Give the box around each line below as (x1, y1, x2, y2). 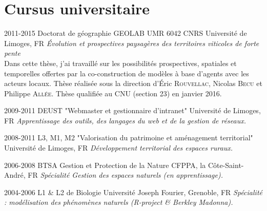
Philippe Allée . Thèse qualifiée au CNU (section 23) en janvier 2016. (4, 88, 222, 98)
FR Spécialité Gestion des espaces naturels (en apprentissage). (28, 170, 223, 180)
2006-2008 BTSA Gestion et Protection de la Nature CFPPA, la (4, 159, 206, 170)
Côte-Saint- (208, 159, 244, 170)
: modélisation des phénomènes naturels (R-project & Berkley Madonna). (4, 197, 233, 207)
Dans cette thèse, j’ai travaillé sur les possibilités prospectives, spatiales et (4, 57, 237, 68)
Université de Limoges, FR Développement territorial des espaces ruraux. (4, 142, 233, 153)
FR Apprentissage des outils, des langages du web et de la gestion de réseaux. (4, 115, 247, 125)
